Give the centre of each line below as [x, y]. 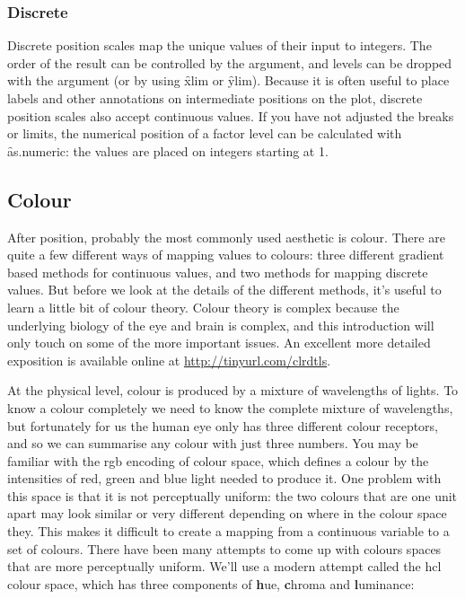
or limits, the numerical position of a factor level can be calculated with [205, 133]
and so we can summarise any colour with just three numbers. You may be [213, 443]
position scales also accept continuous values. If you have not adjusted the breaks [231, 115]
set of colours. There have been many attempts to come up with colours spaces [224, 548]
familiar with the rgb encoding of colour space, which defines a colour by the [218, 460]
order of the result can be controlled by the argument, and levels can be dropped [230, 62]
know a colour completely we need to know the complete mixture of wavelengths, [230, 407]
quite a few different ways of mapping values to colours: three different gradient [226, 255]
